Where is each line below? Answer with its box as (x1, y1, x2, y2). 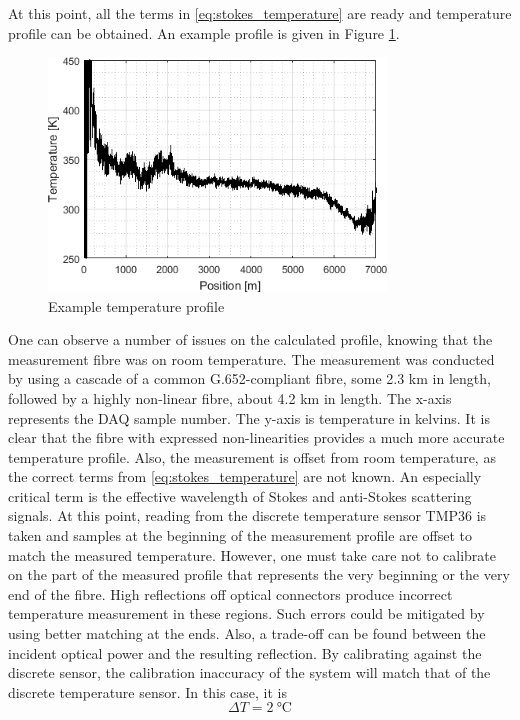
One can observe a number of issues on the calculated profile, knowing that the (8, 329, 493, 350)
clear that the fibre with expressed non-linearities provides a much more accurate (8, 427, 505, 448)
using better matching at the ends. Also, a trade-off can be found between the (8, 623, 486, 644)
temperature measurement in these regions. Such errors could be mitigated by (8, 603, 485, 624)
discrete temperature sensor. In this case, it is (8, 681, 288, 702)
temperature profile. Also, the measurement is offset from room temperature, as (8, 446, 496, 467)
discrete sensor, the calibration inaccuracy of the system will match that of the (8, 662, 491, 683)
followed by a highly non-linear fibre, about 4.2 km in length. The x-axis (8, 387, 452, 408)
